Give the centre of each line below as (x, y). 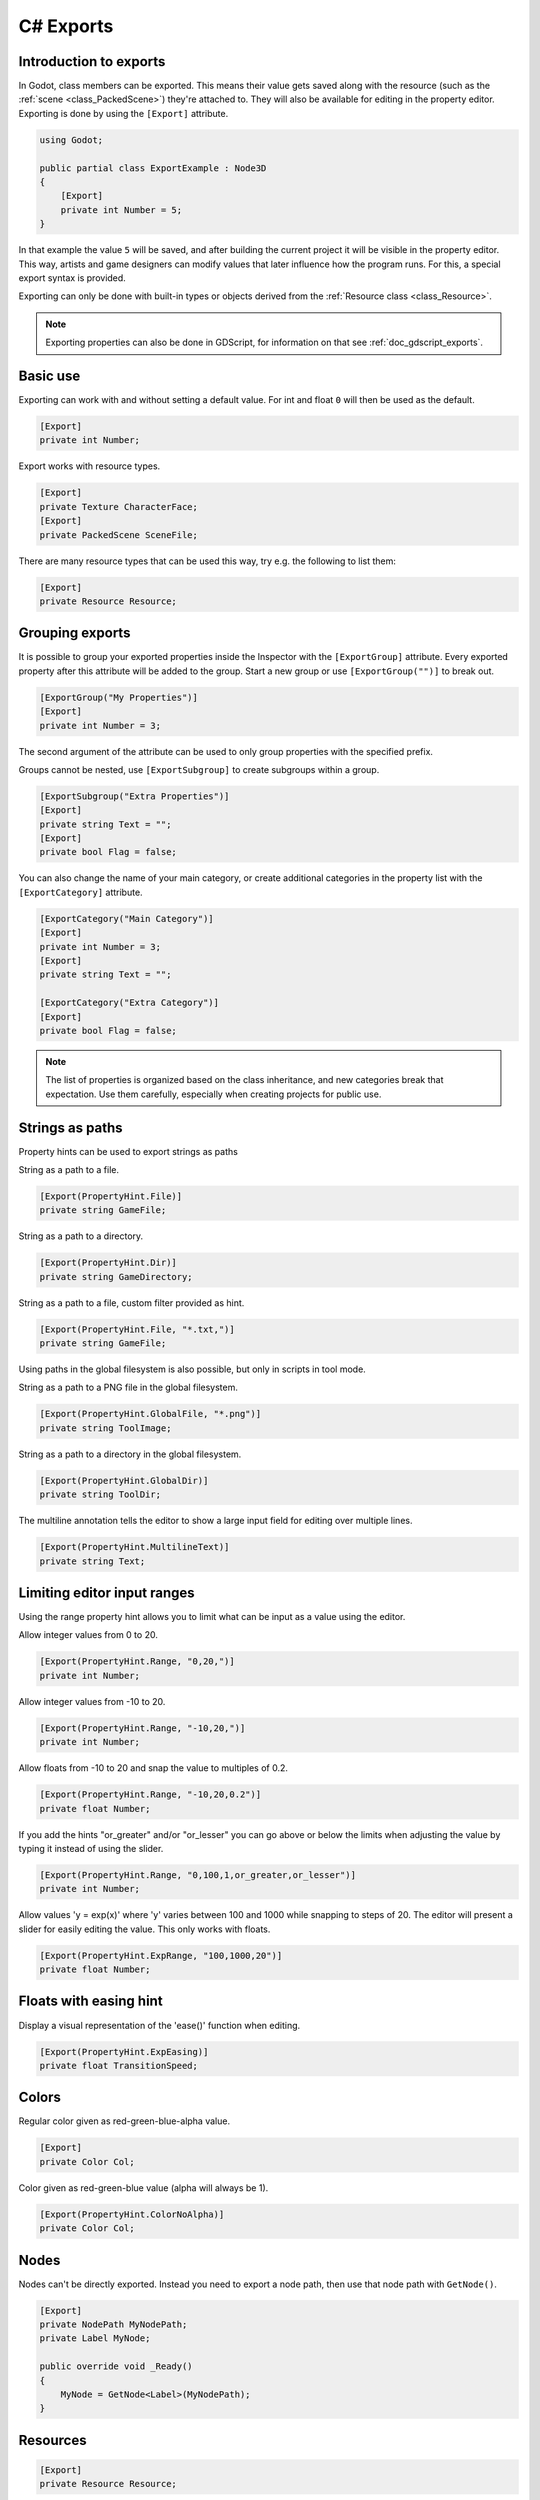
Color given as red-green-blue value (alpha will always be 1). (143, 2187)
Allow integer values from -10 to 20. (92, 1701)
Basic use (49, 375)
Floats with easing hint (91, 2001)
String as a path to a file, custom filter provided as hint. (131, 1302)
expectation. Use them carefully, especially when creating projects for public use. (213, 1094)
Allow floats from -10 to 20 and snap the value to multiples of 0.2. (153, 1768)
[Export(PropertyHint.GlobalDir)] (124, 1480)
